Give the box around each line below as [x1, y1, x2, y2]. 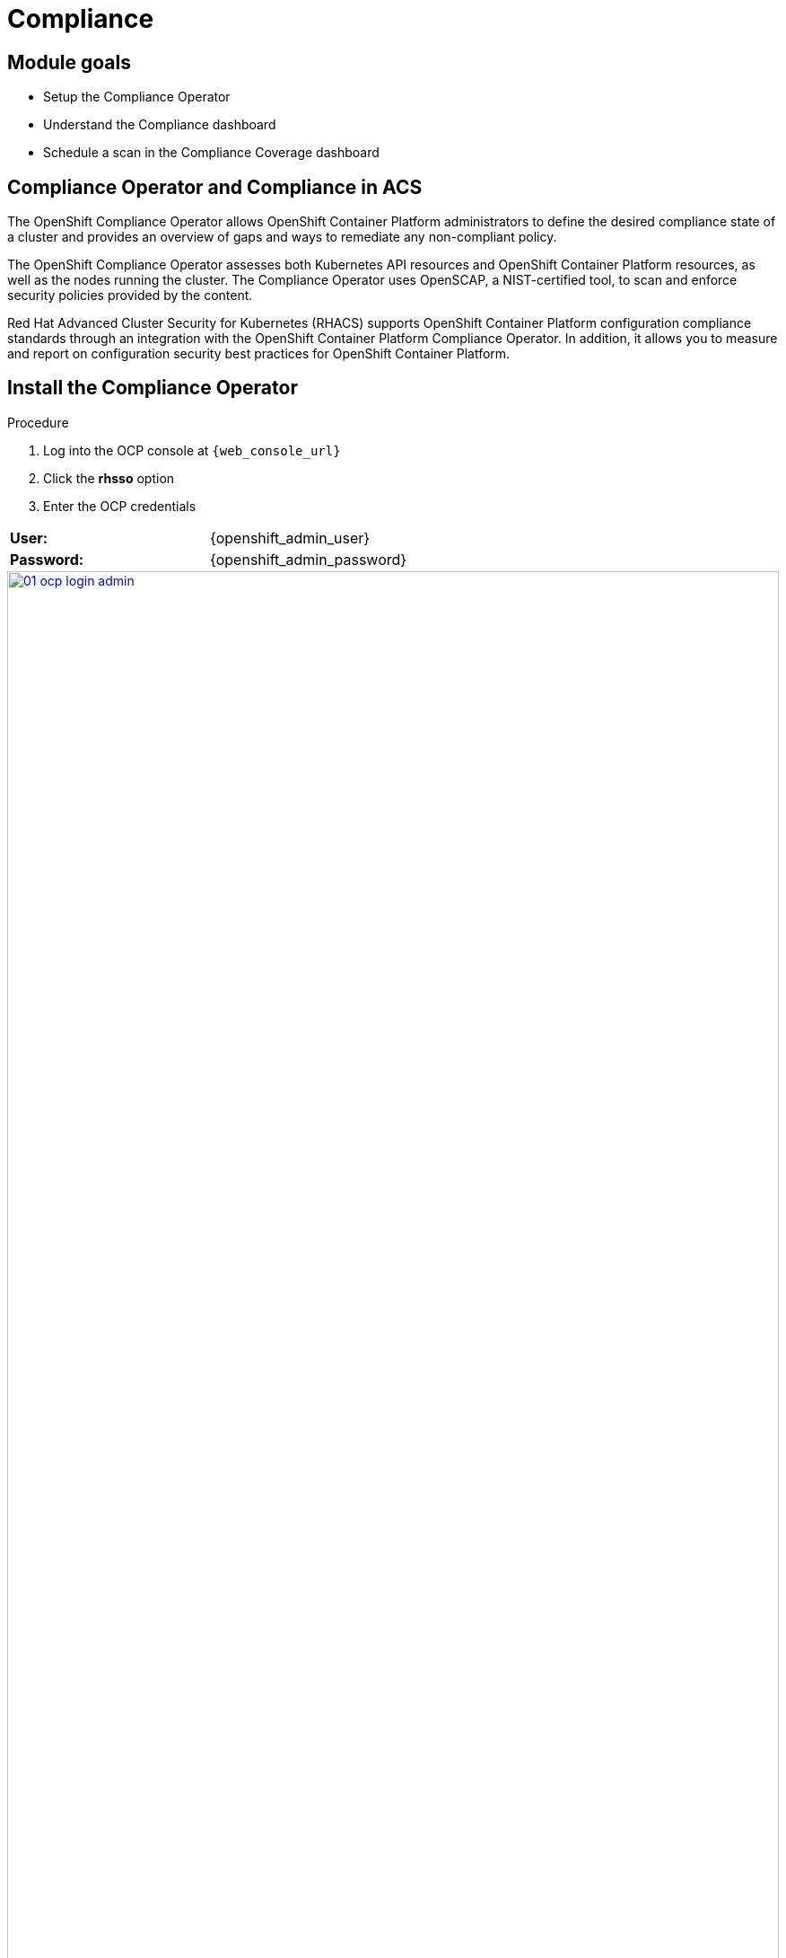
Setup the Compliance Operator [43, 89, 231, 105]
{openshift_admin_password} [210, 550, 407, 569]
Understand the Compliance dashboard [43, 117, 276, 133]
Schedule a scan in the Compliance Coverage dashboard [43, 145, 380, 161]
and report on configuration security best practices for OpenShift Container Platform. [7, 346, 511, 362]
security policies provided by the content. [7, 287, 253, 304]
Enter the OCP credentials [43, 498, 196, 514]
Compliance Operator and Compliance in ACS [7, 175, 423, 198]
